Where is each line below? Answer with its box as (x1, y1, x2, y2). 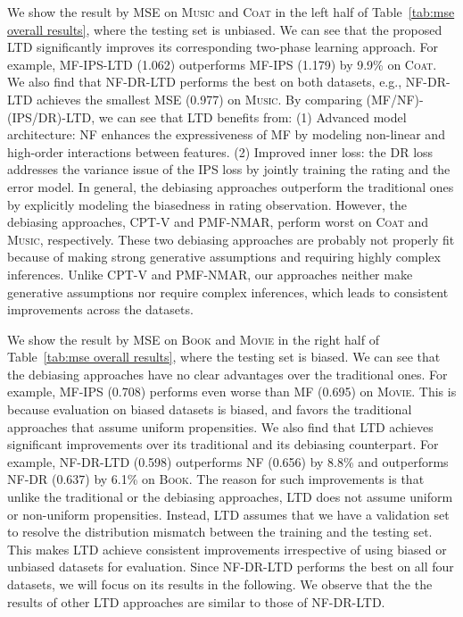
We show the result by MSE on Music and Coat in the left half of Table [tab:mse (7, 3, 455, 21)
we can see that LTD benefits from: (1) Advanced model (98, 107, 407, 126)
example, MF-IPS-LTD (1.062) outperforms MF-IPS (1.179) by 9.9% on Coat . (7, 54, 437, 73)
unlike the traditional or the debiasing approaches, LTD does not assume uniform (7, 488, 453, 506)
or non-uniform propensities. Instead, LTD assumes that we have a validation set (7, 504, 450, 523)
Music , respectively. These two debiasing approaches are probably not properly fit (7, 229, 455, 248)
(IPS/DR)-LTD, (7, 107, 95, 126)
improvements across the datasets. (7, 300, 194, 319)
